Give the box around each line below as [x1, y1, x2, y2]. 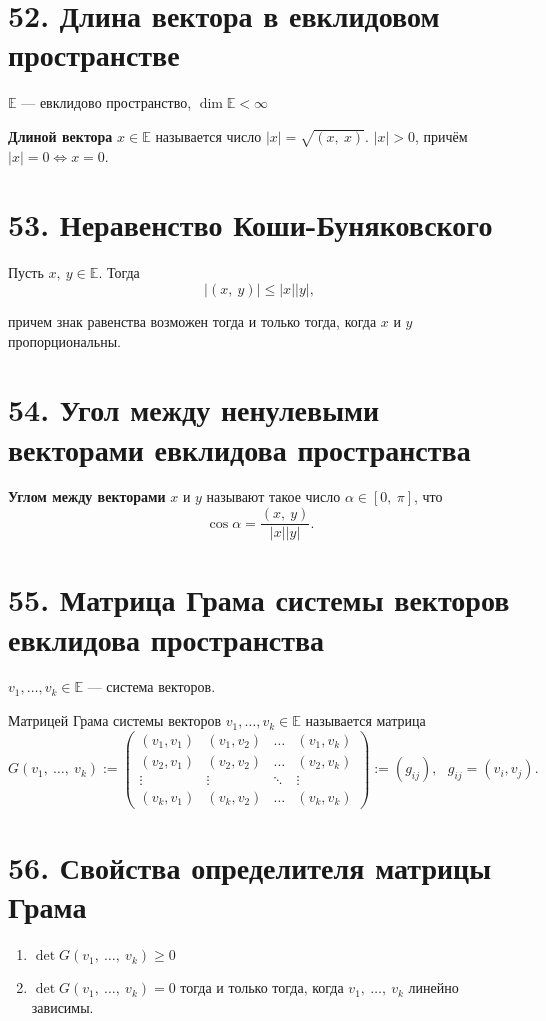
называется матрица [305, 710, 426, 731]
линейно [408, 977, 459, 998]
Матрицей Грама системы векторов [8, 710, 222, 731]
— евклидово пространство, [21, 92, 192, 113]
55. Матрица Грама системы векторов [8, 579, 510, 620]
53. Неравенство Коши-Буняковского [8, 204, 493, 245]
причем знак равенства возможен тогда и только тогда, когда [8, 310, 377, 331]
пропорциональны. [8, 330, 121, 351]
